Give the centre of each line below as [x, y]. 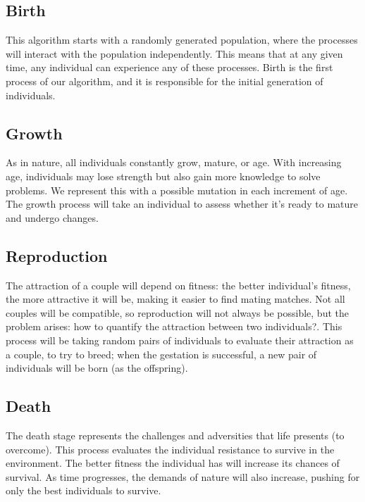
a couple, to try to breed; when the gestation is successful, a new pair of [161, 354]
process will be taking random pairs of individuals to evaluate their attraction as [180, 340]
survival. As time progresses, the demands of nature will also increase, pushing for [183, 476]
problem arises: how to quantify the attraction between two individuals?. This [174, 326]
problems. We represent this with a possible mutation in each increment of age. [177, 190]
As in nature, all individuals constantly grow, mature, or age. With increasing [174, 162]
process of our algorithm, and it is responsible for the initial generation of [165, 81]
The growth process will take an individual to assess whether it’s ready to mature [182, 204]
